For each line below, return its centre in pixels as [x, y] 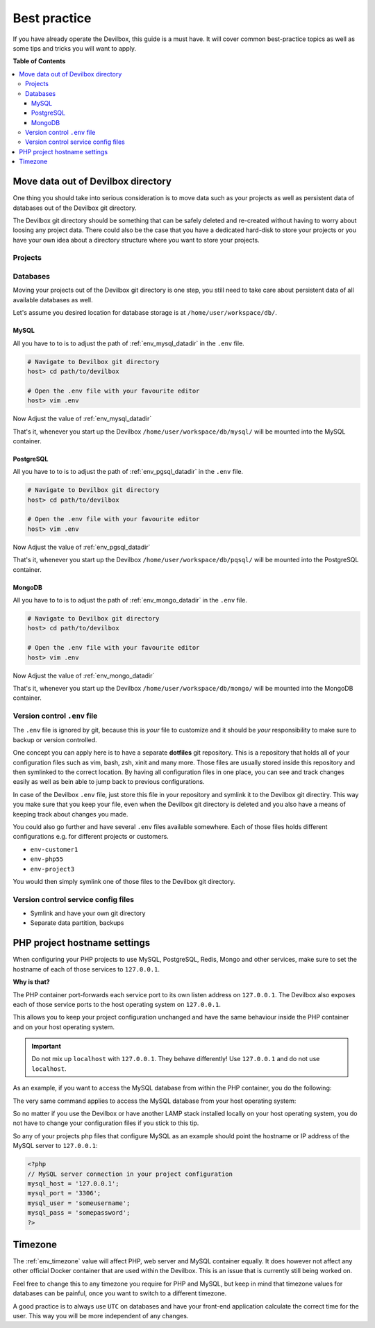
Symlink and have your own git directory [88, 913]
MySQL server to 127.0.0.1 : [55, 1146]
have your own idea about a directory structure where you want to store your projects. [136, 240]
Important [47, 1047]
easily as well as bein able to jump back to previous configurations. [109, 782]
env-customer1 [54, 849]
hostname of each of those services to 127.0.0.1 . [86, 969]
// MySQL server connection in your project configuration [130, 1174]
